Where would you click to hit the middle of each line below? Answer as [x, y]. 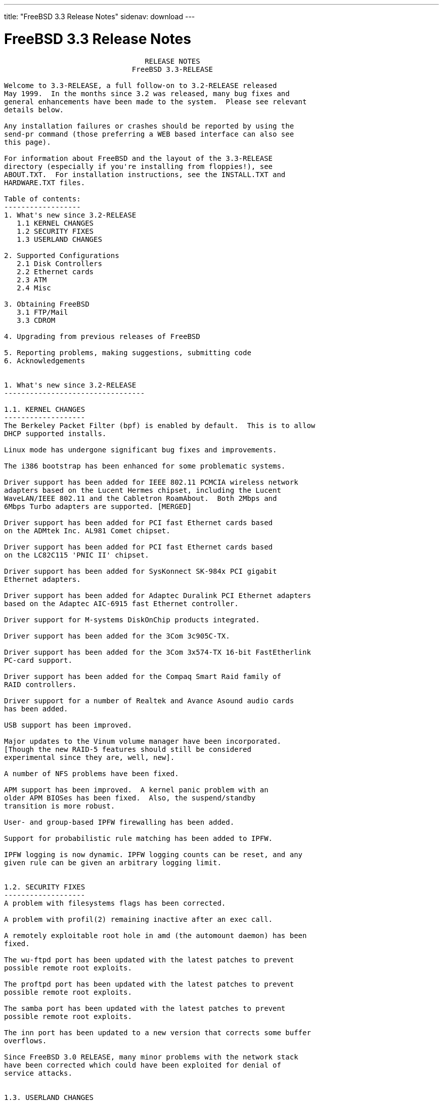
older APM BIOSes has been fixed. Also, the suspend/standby [130, 798]
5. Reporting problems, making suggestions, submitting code [128, 352]
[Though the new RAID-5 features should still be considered [128, 749]
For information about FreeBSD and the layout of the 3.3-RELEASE [139, 158]
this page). [28, 142]
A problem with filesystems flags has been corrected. [115, 903]
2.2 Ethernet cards [55, 271]
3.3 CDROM [36, 320]
